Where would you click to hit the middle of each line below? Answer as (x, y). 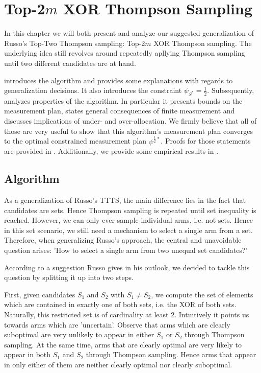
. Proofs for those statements (206, 141)
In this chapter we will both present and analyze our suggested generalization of (129, 33)
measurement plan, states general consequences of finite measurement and (120, 111)
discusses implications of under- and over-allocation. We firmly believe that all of (130, 121)
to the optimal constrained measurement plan (75, 141)
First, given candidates (40, 294)
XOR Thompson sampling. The (203, 43)
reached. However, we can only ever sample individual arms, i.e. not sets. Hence (129, 220)
